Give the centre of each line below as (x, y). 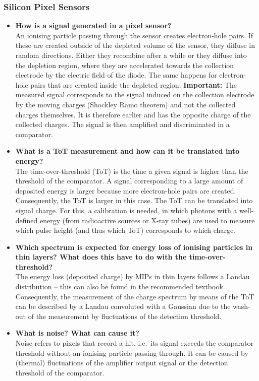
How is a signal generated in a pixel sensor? (93, 25)
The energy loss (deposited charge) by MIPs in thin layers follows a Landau (133, 276)
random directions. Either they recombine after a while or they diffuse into (131, 55)
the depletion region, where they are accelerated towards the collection (125, 65)
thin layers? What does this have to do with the (101, 257)
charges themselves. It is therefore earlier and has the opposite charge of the (133, 114)
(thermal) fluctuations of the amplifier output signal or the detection (122, 363)
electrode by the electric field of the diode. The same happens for (116, 75)
